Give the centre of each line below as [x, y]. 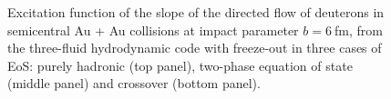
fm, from [359, 30]
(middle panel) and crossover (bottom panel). [134, 83]
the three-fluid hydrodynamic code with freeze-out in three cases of [195, 48]
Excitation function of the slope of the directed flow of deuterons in [196, 12]
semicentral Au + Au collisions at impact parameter [153, 30]
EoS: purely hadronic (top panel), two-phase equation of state [180, 65]
